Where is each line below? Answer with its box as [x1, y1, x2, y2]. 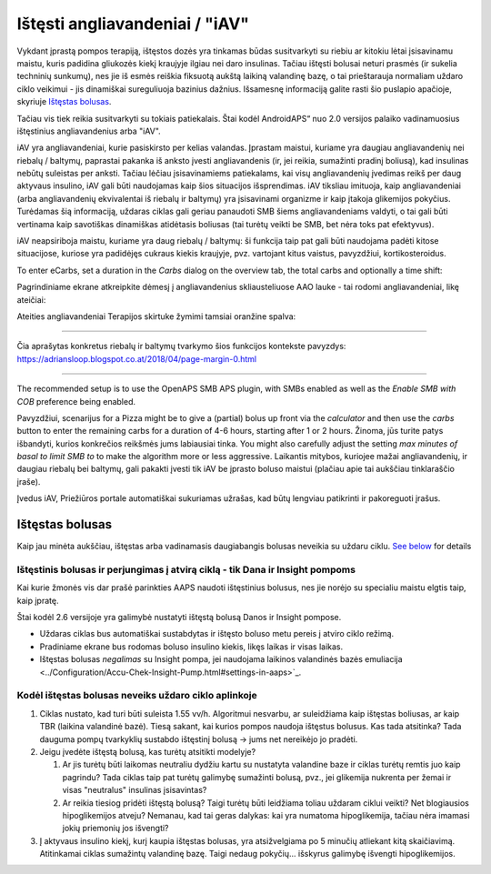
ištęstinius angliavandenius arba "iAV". [16, 126, 161, 136]
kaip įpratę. [16, 595, 59, 606]
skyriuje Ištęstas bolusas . [16, 96, 112, 107]
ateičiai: [16, 294, 46, 305]
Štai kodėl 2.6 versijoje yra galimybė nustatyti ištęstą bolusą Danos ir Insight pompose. [16, 612, 342, 623]
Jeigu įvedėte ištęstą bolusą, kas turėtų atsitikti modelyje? [39, 746, 256, 757]
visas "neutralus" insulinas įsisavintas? [62, 785, 207, 796]
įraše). [16, 476, 41, 487]
